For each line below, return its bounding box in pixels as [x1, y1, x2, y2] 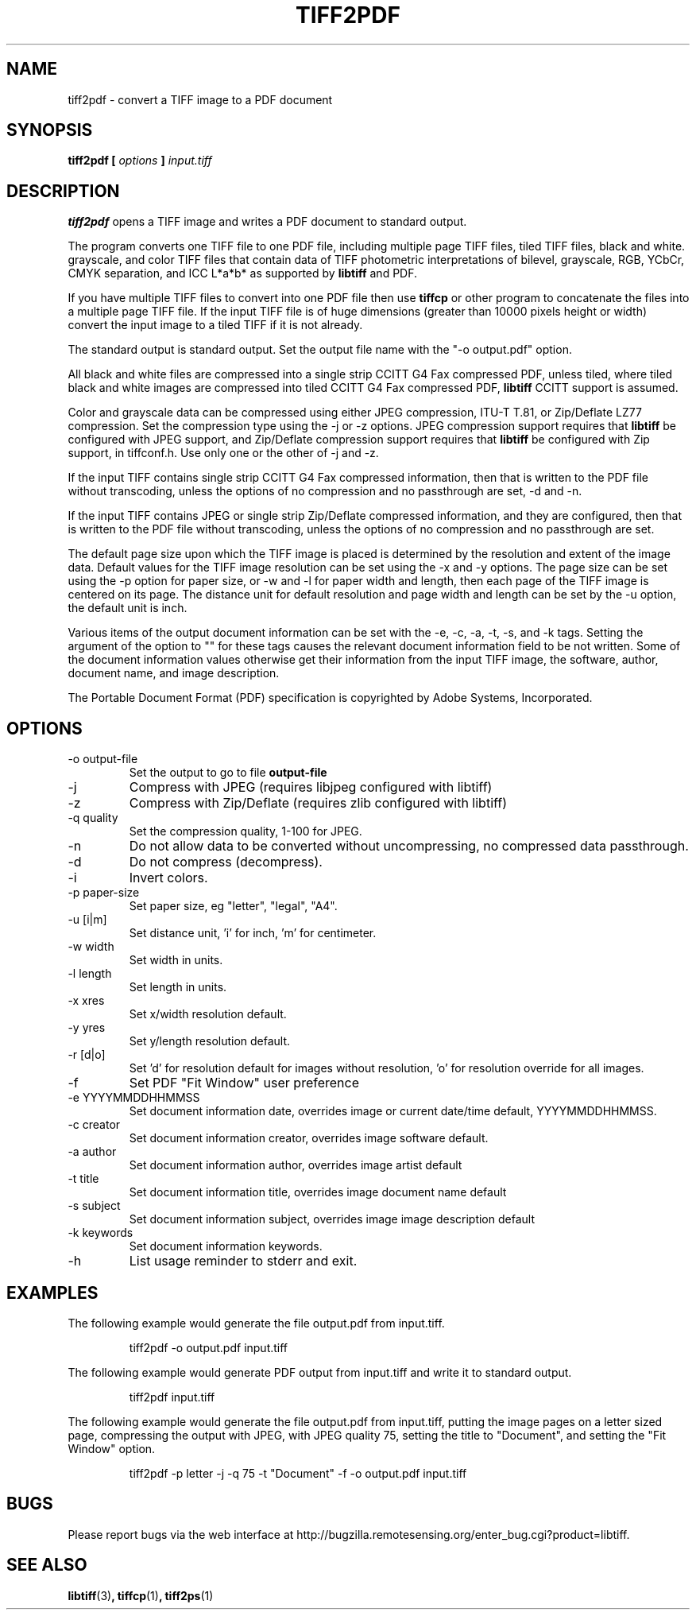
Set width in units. [129, 953, 223, 967]
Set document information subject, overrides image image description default [129, 1212, 535, 1227]
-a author [68, 1145, 117, 1159]
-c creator [68, 1118, 121, 1132]
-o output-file [68, 752, 138, 766]
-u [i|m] [68, 913, 107, 927]
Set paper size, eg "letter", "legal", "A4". [129, 899, 338, 913]
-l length [68, 967, 112, 981]
